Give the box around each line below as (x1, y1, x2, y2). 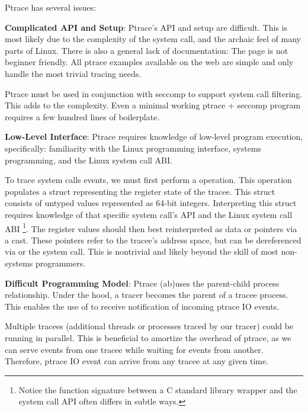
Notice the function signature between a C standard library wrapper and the (18, 383, 297, 396)
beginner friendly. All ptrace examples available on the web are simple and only (5, 56, 294, 68)
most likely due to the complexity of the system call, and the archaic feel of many (5, 33, 301, 45)
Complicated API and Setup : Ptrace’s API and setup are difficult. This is (5, 21, 287, 33)
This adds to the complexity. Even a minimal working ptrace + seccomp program (5, 99, 301, 111)
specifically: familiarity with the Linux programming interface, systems (5, 142, 262, 154)
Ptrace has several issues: (5, 1, 96, 13)
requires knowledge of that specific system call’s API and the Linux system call (5, 208, 293, 220)
